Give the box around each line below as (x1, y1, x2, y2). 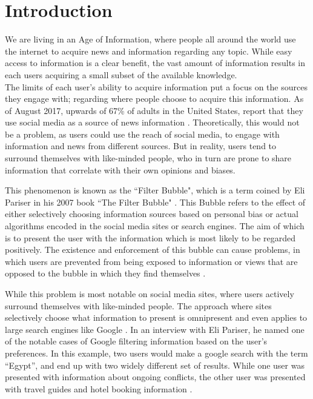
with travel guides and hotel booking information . (5, 382, 193, 395)
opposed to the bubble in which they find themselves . (5, 267, 206, 280)
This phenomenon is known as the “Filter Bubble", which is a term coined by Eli (5, 184, 305, 196)
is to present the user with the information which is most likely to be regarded (5, 231, 296, 244)
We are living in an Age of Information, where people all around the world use (5, 33, 296, 45)
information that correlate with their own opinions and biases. (5, 163, 236, 176)
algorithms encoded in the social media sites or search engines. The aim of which (5, 220, 305, 232)
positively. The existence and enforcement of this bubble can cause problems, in (5, 243, 300, 256)
